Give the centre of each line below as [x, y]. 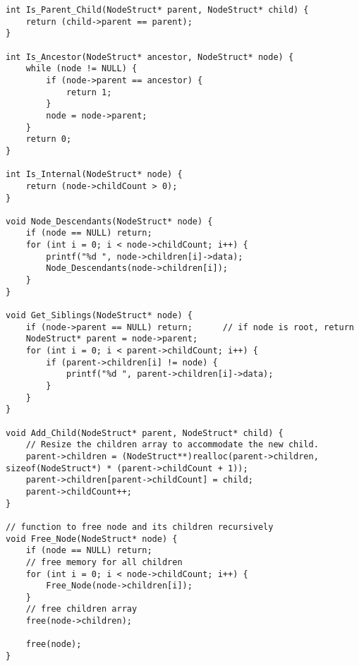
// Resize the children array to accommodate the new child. [172, 445]
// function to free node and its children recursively [140, 527]
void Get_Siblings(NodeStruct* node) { [99, 316]
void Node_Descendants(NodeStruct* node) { [109, 221]
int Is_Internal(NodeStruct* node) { [94, 175]
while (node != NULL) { [81, 69]
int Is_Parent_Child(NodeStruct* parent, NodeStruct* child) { [157, 10]
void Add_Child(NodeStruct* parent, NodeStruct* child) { [145, 433]
